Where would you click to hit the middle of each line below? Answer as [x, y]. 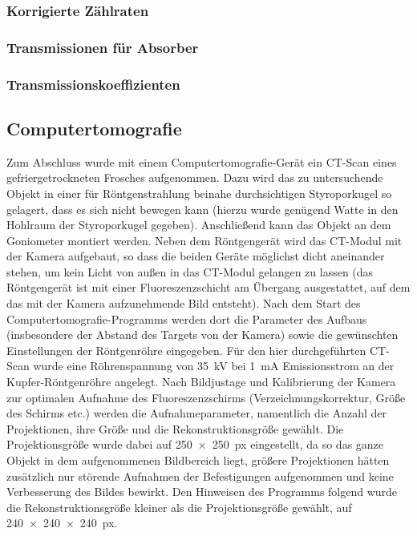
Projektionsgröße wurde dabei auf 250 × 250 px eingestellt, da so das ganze [195, 444]
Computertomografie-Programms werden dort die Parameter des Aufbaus [187, 318]
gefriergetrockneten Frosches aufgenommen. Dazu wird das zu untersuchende [195, 177]
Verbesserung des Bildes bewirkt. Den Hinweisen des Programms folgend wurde [202, 492]
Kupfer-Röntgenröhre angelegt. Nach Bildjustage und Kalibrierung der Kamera [201, 382]
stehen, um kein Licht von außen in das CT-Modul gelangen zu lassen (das [190, 271]
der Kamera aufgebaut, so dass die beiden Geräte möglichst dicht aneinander [196, 256]
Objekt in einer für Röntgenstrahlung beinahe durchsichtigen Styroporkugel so [199, 193]
